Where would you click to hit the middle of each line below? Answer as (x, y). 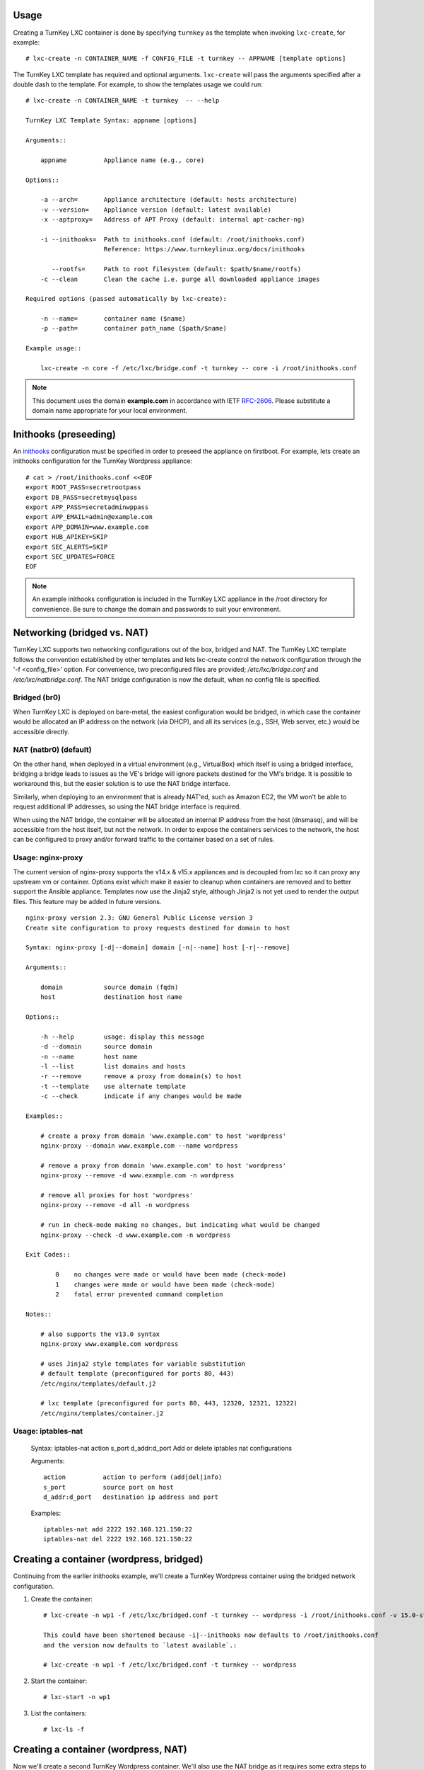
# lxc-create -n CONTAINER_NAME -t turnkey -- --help (123, 101)
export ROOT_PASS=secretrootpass (83, 487)
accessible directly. (41, 731)
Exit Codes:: (48, 1255)
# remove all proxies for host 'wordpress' (117, 1195)
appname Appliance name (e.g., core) (122, 160)
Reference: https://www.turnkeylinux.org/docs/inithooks (204, 249)
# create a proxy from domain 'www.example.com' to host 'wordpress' (163, 1136)
